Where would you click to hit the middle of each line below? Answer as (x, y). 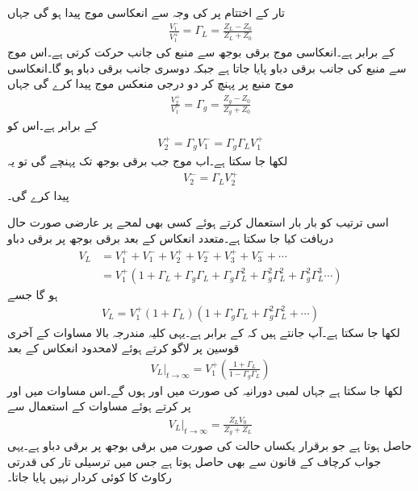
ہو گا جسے (33, 294)
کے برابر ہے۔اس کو (52, 125)
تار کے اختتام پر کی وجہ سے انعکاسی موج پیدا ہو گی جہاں (146, 12)
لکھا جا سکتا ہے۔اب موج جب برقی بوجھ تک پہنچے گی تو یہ (148, 161)
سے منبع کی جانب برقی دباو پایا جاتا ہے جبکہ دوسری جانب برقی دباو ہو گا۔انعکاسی (207, 67)
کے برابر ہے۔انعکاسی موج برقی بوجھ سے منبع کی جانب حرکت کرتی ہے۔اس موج (201, 52)
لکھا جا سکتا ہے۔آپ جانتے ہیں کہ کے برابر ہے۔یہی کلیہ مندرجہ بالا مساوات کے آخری (204, 332)
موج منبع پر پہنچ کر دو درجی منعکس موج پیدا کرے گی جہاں (151, 83)
